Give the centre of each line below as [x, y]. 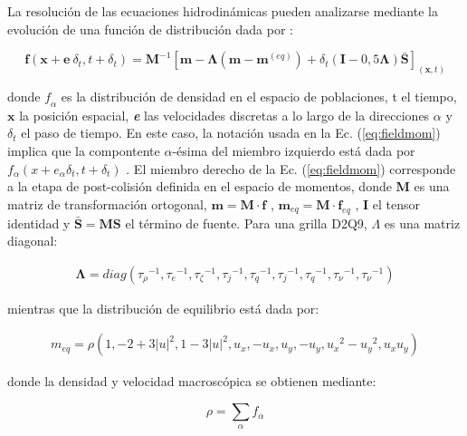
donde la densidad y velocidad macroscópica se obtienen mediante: [192, 381]
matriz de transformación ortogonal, [107, 203]
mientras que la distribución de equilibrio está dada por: [163, 308]
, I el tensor [388, 203]
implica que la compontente [84, 151]
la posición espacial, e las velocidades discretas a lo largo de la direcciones [224, 115]
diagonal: [33, 241]
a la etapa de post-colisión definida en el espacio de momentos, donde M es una [229, 186]
